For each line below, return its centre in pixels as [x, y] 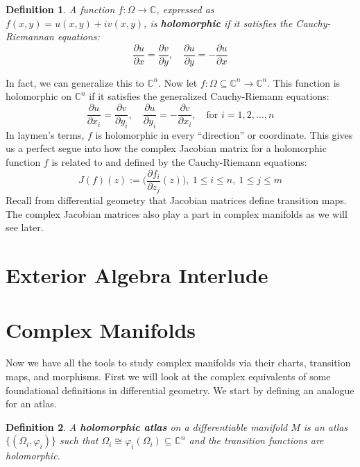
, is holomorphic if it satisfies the [218, 23]
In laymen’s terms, [45, 134]
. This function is [304, 82]
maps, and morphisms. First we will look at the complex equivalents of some [168, 376]
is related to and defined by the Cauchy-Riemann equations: [179, 162]
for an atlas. [31, 404]
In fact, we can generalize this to [75, 82]
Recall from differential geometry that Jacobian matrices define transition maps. [176, 200]
